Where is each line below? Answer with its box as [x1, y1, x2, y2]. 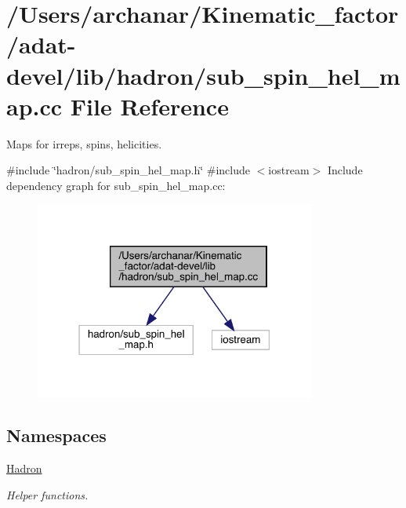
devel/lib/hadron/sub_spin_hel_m [6, 59, 401, 91]
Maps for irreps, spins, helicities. [6, 135, 162, 152]
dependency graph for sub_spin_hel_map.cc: [6, 177, 226, 193]
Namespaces [6, 423, 107, 448]
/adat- [6, 28, 76, 60]
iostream [268, 162, 310, 178]
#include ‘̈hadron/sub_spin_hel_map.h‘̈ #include [6, 162, 250, 178]
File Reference [70, 90, 229, 122]
